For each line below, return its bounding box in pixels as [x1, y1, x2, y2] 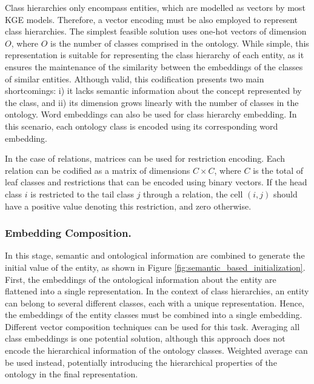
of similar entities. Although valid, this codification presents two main [5, 72, 264, 85]
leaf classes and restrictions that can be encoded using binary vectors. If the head [5, 176, 307, 188]
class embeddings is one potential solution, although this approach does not [5, 332, 286, 345]
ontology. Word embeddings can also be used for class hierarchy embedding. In [5, 108, 297, 121]
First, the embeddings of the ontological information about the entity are [5, 273, 276, 285]
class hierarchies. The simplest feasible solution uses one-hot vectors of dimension [5, 25, 307, 38]
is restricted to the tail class [30, 187, 135, 200]
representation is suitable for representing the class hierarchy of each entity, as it [5, 48, 304, 61]
